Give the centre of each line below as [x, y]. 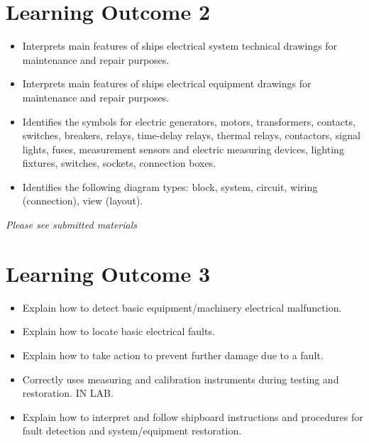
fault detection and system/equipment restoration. [132, 431]
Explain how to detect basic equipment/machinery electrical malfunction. [182, 307]
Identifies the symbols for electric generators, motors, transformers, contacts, [189, 121]
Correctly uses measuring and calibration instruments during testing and [181, 379]
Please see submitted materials [72, 225]
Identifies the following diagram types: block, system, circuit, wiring [170, 186]
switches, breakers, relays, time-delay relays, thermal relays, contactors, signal [191, 135]
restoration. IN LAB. [68, 393]
